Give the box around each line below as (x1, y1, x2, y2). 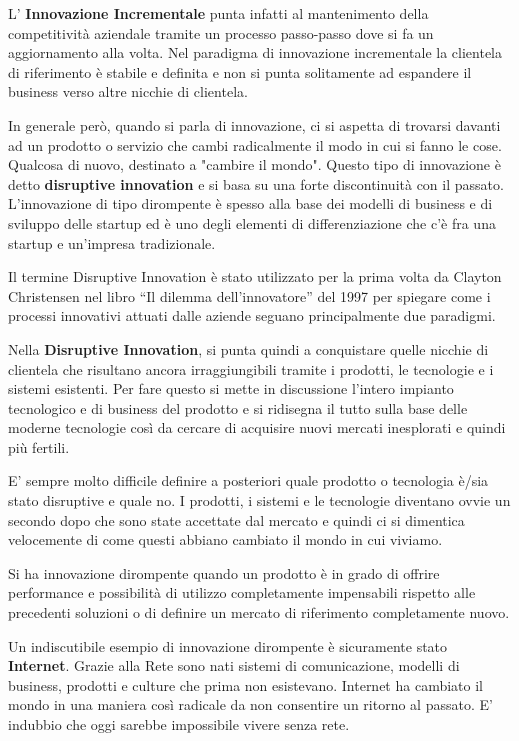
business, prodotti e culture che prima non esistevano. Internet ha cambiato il (8, 674, 483, 695)
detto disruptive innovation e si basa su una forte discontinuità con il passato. (8, 173, 504, 194)
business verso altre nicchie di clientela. (8, 81, 248, 102)
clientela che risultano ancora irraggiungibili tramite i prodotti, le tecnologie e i (8, 358, 494, 379)
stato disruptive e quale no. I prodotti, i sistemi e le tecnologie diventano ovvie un (8, 490, 511, 511)
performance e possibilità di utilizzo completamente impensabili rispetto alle (8, 582, 476, 603)
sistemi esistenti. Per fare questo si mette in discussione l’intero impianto (8, 378, 454, 399)
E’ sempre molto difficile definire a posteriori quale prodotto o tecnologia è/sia (8, 470, 489, 491)
